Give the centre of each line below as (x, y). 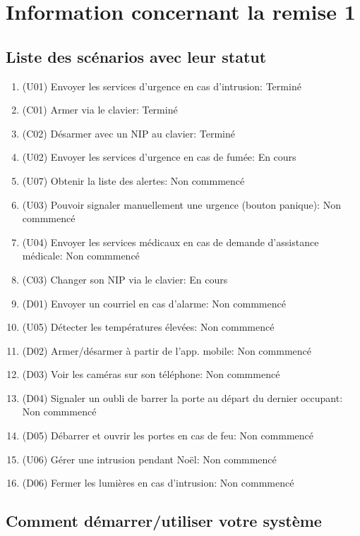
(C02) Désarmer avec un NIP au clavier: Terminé (128, 133)
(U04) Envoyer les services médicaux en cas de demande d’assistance (170, 242)
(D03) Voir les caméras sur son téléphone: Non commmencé (151, 374)
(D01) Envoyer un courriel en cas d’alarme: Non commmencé (154, 303)
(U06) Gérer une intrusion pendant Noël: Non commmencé (149, 459)
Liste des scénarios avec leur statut (136, 56)
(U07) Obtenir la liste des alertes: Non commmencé (133, 180)
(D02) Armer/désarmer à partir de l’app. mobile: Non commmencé (167, 350)
